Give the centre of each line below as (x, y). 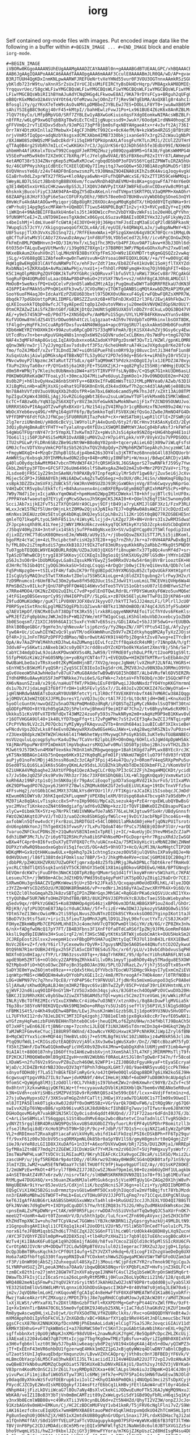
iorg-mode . (19, 53)
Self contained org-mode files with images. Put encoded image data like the (97, 41)
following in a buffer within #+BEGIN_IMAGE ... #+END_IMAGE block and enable (98, 47)
